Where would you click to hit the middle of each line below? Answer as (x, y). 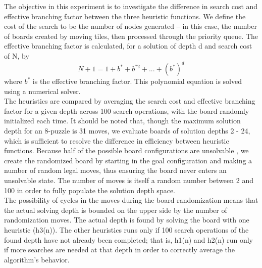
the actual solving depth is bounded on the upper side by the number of (116, 210)
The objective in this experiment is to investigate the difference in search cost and (131, 6)
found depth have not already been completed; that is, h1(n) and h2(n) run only (128, 239)
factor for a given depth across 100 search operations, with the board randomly (127, 110)
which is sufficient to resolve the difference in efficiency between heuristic (117, 140)
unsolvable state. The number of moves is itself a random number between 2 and (129, 180)
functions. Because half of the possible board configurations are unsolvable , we (126, 150)
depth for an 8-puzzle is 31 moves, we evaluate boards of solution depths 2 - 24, (127, 131)
